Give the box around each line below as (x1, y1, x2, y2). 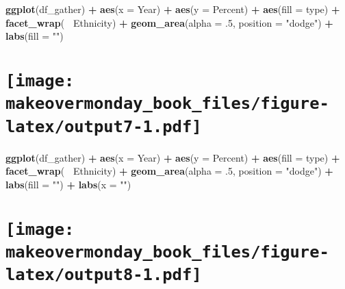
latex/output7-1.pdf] (5, 116, 202, 136)
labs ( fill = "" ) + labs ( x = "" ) (5, 177, 131, 191)
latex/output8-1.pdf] (5, 265, 202, 285)
